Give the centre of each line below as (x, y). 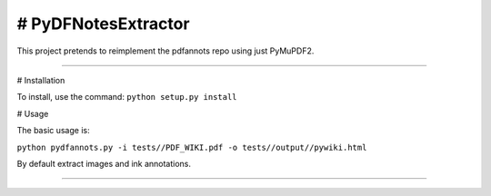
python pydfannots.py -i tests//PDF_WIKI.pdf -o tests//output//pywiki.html (192, 147)
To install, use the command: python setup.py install (127, 97)
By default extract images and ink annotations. (104, 163)
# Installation (41, 80)
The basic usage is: (53, 131)
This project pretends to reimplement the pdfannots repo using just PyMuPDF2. (165, 51)
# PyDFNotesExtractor (103, 24)
